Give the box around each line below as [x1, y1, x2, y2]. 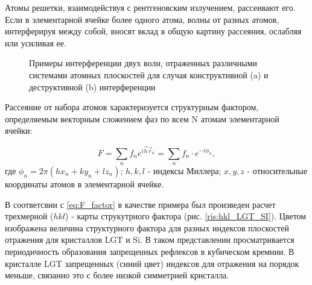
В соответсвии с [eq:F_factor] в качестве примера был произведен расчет [5, 198, 276, 210]
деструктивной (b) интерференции [29, 80, 156, 93]
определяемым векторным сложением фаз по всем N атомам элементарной [5, 112, 279, 125]
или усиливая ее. [5, 36, 66, 49]
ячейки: [5, 124, 33, 137]
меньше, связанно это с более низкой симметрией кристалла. [5, 269, 229, 281]
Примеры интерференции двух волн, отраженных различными [29, 57, 258, 69]
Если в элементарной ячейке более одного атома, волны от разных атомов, [5, 13, 279, 25]
